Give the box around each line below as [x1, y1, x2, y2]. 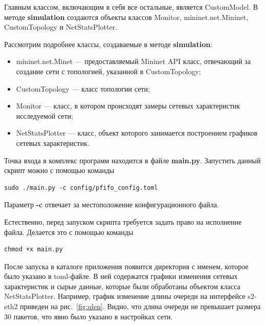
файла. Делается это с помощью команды [4, 226, 134, 237]
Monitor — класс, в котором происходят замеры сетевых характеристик [16, 100, 240, 111]
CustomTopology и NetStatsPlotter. [4, 21, 118, 32]
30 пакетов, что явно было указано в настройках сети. [4, 311, 173, 321]
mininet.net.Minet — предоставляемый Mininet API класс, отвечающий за [16, 56, 251, 67]
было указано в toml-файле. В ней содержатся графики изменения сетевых [4, 271, 238, 281]
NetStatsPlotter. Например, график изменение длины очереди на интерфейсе [4, 291, 246, 301]
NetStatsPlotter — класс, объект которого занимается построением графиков [16, 127, 258, 138]
